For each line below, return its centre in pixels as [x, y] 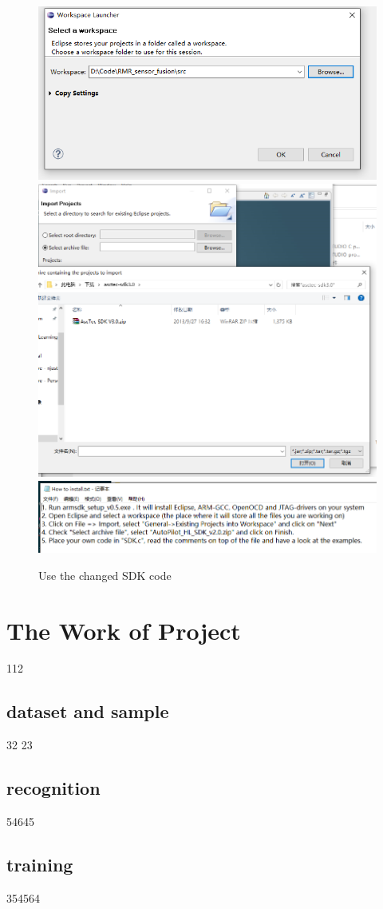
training [40, 865]
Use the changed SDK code [105, 575]
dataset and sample [88, 711]
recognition [53, 788]
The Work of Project [124, 630]
